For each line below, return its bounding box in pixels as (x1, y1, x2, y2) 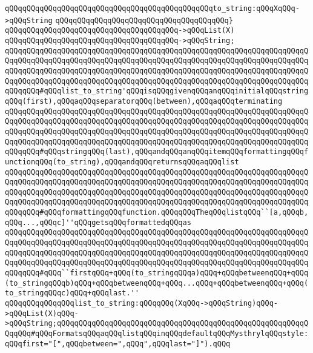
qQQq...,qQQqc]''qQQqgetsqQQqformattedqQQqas (5, 218, 191, 227)
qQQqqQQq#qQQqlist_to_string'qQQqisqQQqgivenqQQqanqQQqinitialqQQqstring (5, 87, 309, 96)
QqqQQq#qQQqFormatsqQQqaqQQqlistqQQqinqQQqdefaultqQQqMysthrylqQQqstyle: (5, 329, 309, 338)
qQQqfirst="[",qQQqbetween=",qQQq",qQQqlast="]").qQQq (5, 339, 231, 348)
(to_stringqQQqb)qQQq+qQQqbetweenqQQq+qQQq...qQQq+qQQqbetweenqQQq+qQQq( (5, 278, 309, 287)
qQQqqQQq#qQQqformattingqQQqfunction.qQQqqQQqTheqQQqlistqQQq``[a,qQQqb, (5, 208, 309, 217)
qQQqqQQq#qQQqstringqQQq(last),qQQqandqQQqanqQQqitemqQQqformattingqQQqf (5, 147, 309, 156)
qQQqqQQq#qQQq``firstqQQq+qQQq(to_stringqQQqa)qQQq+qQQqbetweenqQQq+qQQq (5, 269, 309, 278)
